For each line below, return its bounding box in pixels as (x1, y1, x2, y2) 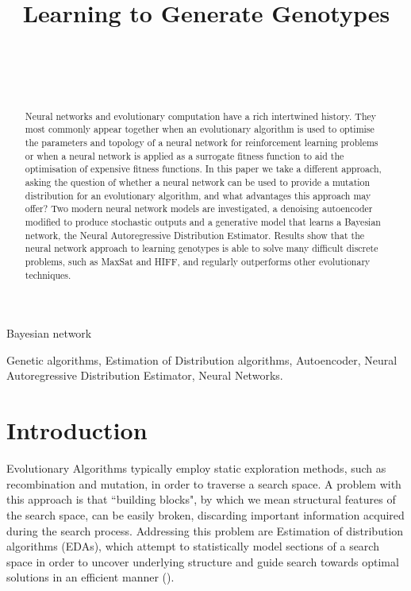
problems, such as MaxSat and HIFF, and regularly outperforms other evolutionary (25, 254, 371, 268)
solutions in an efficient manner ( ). (6, 569, 175, 585)
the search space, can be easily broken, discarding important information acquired (6, 506, 405, 523)
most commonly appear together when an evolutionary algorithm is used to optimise (25, 122, 375, 136)
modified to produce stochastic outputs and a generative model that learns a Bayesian (25, 214, 381, 228)
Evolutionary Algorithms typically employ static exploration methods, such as (6, 460, 386, 477)
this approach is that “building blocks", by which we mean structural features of (6, 491, 396, 508)
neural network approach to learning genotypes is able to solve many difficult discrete (25, 241, 378, 255)
